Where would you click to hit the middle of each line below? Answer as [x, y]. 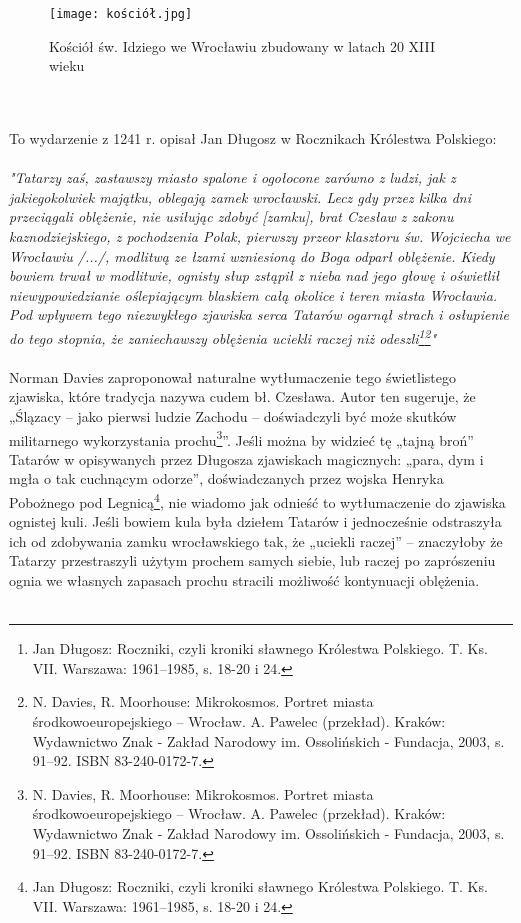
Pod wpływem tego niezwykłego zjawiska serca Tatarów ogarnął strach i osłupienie [259, 314]
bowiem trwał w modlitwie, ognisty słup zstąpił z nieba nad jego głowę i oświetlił [254, 275]
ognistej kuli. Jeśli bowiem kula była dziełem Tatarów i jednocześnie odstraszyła [255, 521]
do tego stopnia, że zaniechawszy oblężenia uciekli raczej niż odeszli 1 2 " [223, 336]
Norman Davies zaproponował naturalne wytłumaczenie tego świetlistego [233, 376]
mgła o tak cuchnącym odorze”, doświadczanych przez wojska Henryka [226, 478]
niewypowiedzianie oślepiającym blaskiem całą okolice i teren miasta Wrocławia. [253, 294]
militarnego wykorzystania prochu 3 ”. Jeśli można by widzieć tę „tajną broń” [241, 438]
